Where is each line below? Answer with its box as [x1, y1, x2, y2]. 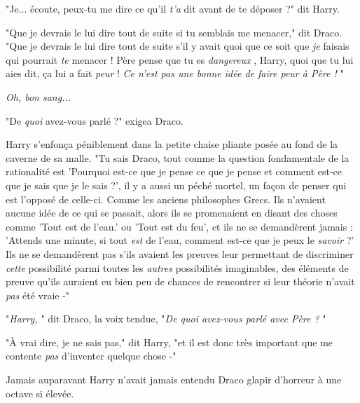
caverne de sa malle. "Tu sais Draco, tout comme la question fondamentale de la [6, 150, 349, 165]
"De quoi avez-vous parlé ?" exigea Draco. [6, 113, 184, 128]
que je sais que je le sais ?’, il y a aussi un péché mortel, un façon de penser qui [6, 177, 347, 192]
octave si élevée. [6, 385, 74, 400]
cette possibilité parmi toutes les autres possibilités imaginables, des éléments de [6, 260, 349, 275]
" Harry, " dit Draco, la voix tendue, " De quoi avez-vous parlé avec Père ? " [6, 311, 326, 326]
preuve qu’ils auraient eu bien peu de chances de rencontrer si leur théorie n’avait [6, 274, 355, 289]
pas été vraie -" [6, 287, 70, 302]
